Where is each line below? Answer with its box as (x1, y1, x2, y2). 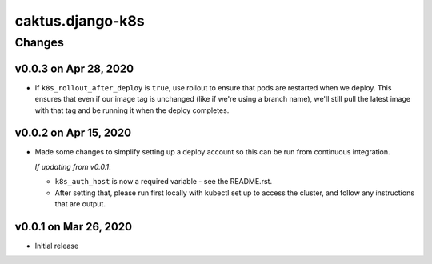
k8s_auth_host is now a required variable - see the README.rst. (54, 177, 272, 186)
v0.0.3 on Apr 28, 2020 (14, 62, 134, 75)
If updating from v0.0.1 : (34, 162, 111, 171)
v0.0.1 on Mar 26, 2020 (14, 220, 132, 234)
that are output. (54, 198, 106, 208)
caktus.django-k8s (14, 12, 145, 30)
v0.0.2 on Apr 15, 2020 (14, 126, 132, 140)
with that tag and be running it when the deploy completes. (34, 105, 230, 115)
